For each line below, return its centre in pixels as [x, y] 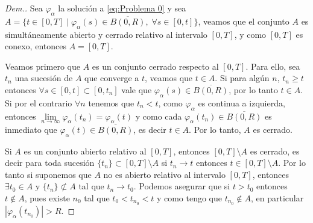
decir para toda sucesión [50, 163]
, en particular [277, 197]
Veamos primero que [43, 66]
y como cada [159, 116]
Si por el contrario [39, 102]
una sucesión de [44, 78]
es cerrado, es [275, 151]
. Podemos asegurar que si [182, 186]
